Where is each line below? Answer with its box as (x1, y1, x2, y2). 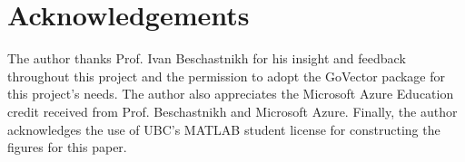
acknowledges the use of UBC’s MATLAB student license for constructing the (7, 119, 440, 138)
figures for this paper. (7, 138, 127, 157)
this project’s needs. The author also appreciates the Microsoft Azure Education (7, 84, 454, 103)
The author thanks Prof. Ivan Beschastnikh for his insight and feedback (7, 49, 406, 68)
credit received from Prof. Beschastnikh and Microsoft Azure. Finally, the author (7, 101, 458, 120)
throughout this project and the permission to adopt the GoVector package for (7, 66, 446, 85)
